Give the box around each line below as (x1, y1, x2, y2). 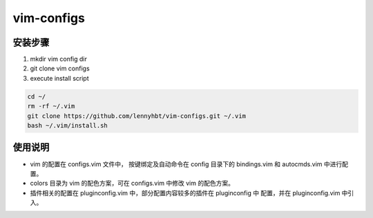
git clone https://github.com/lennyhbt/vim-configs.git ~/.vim (27, 112, 247, 120)
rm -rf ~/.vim (27, 102, 75, 110)
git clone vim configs (30, 64, 90, 72)
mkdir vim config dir (30, 55, 88, 63)
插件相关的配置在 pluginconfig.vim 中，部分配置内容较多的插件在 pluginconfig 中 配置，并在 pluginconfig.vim (30, 188, 341, 197)
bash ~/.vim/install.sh (27, 121, 108, 129)
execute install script (30, 74, 89, 82)
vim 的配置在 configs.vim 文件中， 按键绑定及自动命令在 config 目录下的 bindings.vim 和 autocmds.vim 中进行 (30, 159, 343, 168)
